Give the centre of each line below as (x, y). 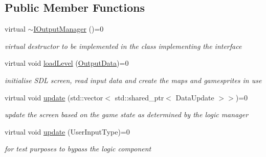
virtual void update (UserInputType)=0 (67, 131)
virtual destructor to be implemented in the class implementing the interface (123, 46)
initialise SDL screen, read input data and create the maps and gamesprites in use (133, 80)
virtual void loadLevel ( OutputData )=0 (67, 63)
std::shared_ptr (139, 97)
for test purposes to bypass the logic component (78, 149)
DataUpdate (195, 97)
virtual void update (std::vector (54, 97)
